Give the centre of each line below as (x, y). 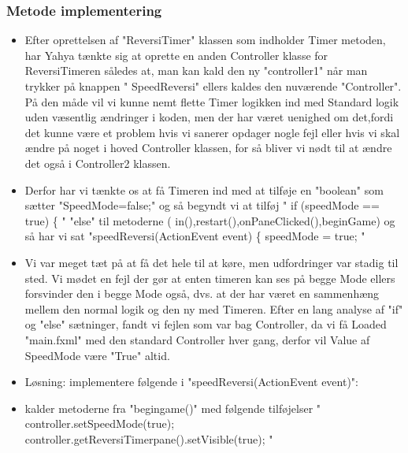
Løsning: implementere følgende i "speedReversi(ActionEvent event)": (191, 382)
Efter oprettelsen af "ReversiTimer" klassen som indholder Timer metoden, (205, 40)
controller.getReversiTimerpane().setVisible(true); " (149, 438)
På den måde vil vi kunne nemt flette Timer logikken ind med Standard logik (212, 101)
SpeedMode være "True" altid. (97, 355)
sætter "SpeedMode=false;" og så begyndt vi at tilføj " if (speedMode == (202, 205)
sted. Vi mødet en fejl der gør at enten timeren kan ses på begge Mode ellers (210, 278)
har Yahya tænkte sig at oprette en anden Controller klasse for (176, 55)
